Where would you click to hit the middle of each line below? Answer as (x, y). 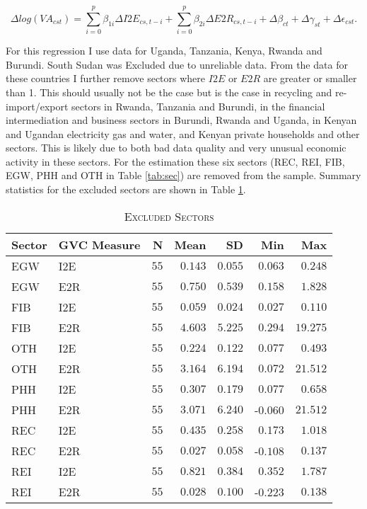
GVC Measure (99, 244)
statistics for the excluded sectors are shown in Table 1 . (126, 189)
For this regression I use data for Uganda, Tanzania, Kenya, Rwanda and (164, 51)
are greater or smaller (310, 78)
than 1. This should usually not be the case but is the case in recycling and (169, 92)
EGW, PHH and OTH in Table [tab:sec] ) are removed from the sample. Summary (183, 175)
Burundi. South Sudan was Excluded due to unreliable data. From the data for (177, 64)
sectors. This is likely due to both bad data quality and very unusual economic (176, 148)
